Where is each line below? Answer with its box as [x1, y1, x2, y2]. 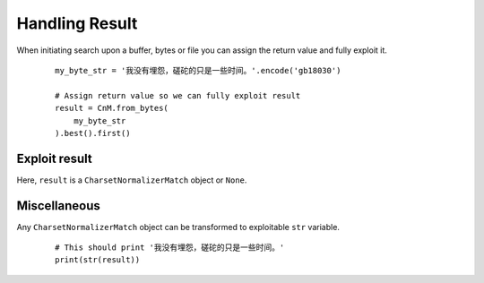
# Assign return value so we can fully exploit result [55, 90, 301, 100]
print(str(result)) [55, 255, 141, 265]
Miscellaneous [16, 198, 100, 213]
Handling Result [16, 13, 138, 33]
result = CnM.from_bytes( [55, 103, 169, 114]
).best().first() [55, 128, 131, 138]
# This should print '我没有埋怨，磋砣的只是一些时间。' [55, 243, 285, 253]
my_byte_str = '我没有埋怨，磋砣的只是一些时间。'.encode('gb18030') [55, 65, 341, 75]
